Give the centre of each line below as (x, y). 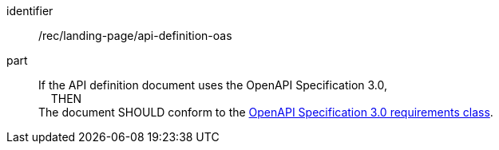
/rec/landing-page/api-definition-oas (135, 36)
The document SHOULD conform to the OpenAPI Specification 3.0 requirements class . (266, 112)
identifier (30, 11)
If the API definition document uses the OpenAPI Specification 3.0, (213, 85)
